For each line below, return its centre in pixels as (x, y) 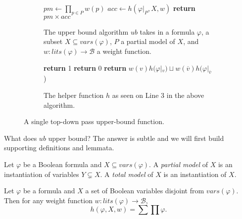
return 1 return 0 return (85, 67)
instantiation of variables (42, 174)
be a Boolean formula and (62, 164)
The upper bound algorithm (86, 31)
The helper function (74, 95)
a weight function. (124, 51)
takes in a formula (167, 31)
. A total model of (127, 174)
